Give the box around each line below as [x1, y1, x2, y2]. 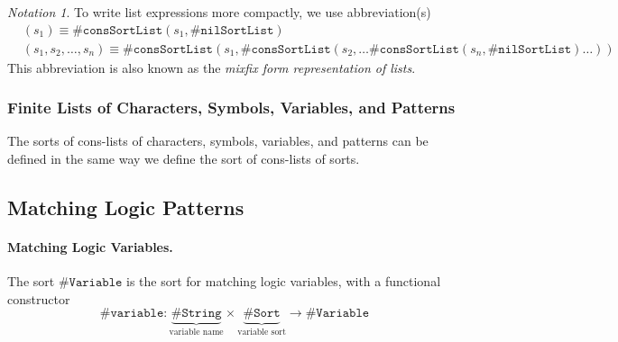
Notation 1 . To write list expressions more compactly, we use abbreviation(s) [7, 3, 431, 21]
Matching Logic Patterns [7, 193, 244, 221]
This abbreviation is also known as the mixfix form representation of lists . [7, 58, 416, 76]
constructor [7, 289, 70, 308]
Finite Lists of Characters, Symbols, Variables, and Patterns [7, 96, 456, 119]
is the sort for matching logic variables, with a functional [126, 272, 441, 291]
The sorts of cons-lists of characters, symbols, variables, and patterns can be [7, 131, 429, 150]
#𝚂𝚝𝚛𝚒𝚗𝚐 [171, 307, 222, 320]
